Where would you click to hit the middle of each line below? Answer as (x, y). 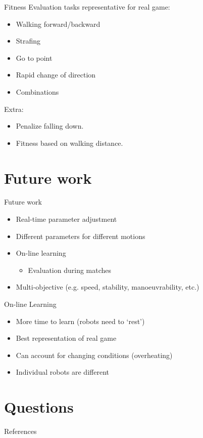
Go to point (34, 57)
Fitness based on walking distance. (69, 143)
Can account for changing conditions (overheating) (94, 355)
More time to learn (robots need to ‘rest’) (80, 321)
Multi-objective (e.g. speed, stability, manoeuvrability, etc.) (108, 287)
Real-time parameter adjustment (66, 219)
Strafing (28, 41)
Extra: (14, 109)
